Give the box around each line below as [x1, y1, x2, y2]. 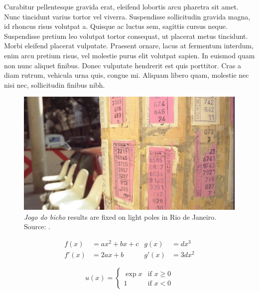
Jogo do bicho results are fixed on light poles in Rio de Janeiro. [24, 211, 217, 222]
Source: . [24, 221, 50, 232]
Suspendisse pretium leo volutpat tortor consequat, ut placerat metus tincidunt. [4, 30, 248, 41]
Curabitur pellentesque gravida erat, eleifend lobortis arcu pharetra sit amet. [4, 1, 239, 11]
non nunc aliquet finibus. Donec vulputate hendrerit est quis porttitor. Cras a [4, 60, 241, 70]
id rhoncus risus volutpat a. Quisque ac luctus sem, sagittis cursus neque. [4, 21, 228, 31]
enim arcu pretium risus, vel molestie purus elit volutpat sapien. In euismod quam [4, 50, 255, 60]
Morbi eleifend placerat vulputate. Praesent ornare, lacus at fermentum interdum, [4, 40, 254, 51]
